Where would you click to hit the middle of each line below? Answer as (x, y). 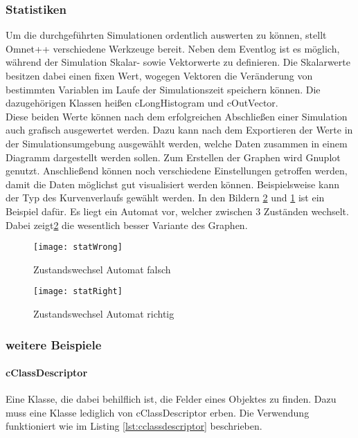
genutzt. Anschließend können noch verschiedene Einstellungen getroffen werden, (177, 171)
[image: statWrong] (78, 247)
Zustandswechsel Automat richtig (104, 314)
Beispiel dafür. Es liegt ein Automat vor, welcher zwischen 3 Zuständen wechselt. (177, 211)
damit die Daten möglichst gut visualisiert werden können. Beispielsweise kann (172, 184)
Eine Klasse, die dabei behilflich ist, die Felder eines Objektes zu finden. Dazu (171, 399)
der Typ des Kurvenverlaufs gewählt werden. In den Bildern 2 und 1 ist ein (165, 198)
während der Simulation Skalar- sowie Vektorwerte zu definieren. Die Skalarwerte (178, 62)
